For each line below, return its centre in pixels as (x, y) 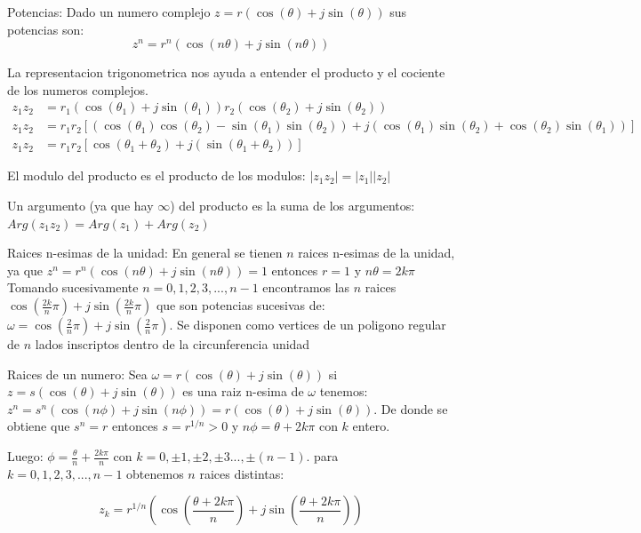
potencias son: (46, 29)
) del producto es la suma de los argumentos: (292, 206)
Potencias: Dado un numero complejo (109, 12)
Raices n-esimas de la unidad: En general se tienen (145, 253)
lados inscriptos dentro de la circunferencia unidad (172, 344)
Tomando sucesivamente (73, 287)
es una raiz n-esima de (243, 391)
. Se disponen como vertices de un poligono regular (308, 325)
